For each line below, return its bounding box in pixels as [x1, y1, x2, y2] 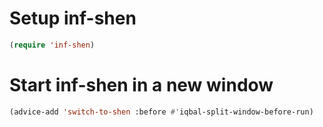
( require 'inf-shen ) [9, 40, 96, 50]
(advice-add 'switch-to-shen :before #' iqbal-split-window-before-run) [9, 107, 314, 117]
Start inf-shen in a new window [9, 74, 274, 96]
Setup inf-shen [9, 7, 137, 30]
